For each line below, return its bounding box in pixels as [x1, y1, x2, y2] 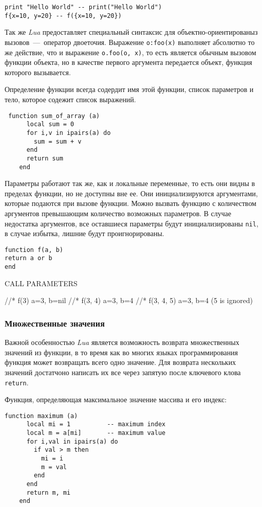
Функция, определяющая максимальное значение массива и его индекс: [5, 394, 227, 405]
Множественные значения [5, 316, 105, 329]
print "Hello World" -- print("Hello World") [5, 4, 162, 11]
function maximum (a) [5, 412, 78, 420]
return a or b [5, 255, 53, 262]
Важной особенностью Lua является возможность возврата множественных [5, 337, 240, 348]
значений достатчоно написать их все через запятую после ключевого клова [5, 366, 241, 377]
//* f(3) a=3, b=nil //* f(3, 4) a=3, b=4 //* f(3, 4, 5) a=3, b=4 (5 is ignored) [5, 295, 253, 306]
